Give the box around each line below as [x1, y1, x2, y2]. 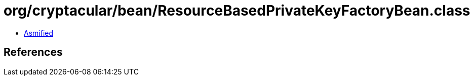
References [4, 46, 63, 59]
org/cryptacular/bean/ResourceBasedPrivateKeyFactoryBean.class [4, 2, 470, 19]
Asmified [24, 28, 54, 37]
